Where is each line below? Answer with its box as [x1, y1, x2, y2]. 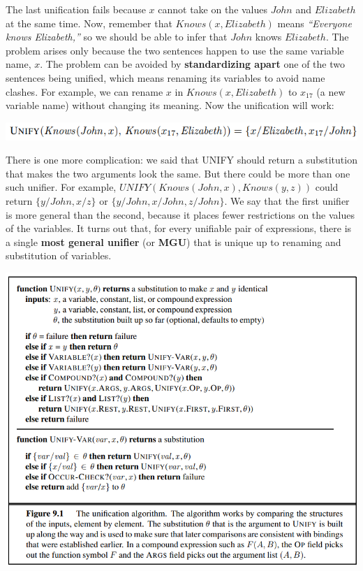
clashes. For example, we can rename [6, 84, 163, 99]
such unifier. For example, [6, 180, 117, 194]
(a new [316, 84, 346, 99]
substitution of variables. [6, 248, 112, 263]
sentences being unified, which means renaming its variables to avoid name [6, 70, 325, 85]
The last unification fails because [6, 2, 146, 16]
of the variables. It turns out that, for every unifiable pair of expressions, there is [6, 221, 352, 236]
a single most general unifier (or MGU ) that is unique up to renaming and [6, 234, 341, 249]
